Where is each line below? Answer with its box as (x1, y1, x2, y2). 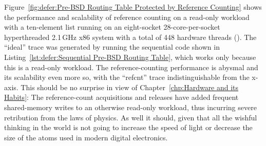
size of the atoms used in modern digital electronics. (4, 132, 168, 142)
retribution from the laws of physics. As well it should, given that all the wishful (4, 112, 257, 122)
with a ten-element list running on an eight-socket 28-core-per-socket (4, 22, 220, 32)
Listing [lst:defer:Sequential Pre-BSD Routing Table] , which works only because (4, 51, 256, 62)
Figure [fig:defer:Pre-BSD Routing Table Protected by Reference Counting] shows (4, 2, 262, 12)
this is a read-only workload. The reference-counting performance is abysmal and (4, 61, 258, 72)
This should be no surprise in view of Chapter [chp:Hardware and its (21, 81, 239, 92)
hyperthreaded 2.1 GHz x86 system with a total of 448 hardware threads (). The (4, 31, 257, 42)
